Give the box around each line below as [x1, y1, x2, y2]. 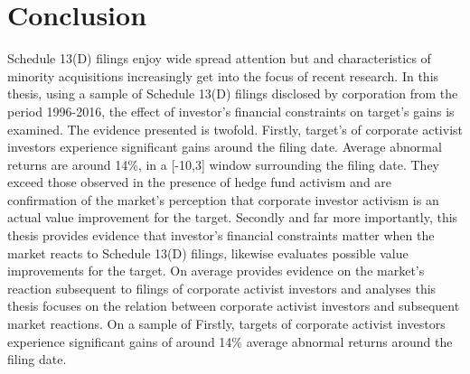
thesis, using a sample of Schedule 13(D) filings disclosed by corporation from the [7, 84, 458, 103]
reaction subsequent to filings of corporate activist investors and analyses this [7, 278, 437, 297]
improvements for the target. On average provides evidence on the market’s [7, 261, 425, 280]
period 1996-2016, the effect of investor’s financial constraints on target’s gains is [7, 101, 455, 120]
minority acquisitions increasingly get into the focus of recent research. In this [7, 66, 439, 85]
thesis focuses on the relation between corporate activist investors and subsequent [7, 296, 460, 315]
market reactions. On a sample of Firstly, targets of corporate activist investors [7, 314, 446, 333]
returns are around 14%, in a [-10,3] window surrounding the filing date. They [7, 154, 440, 173]
